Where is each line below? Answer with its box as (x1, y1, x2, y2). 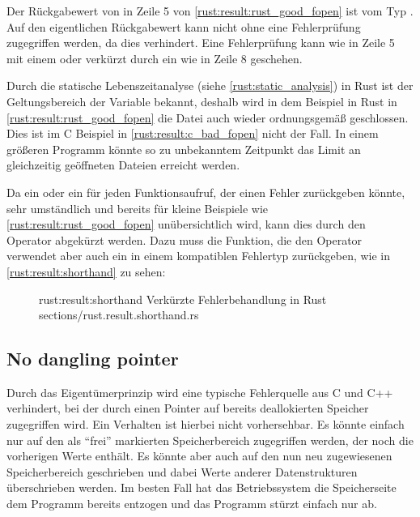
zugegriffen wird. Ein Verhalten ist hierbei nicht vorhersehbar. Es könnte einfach (6, 416, 405, 433)
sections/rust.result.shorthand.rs (39, 306, 199, 323)
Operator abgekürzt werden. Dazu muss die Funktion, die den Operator (6, 231, 363, 248)
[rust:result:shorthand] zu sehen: (6, 263, 166, 280)
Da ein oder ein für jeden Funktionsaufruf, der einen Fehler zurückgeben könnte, (6, 183, 405, 200)
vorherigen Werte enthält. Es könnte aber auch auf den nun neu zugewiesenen (6, 447, 392, 464)
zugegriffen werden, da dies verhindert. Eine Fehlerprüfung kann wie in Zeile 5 (6, 34, 395, 51)
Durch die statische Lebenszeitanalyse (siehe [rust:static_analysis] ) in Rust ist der (6, 77, 414, 94)
